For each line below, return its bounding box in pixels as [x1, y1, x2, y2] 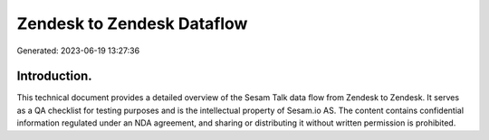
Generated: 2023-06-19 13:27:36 [16, 45, 140, 56]
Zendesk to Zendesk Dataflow [16, 14, 248, 33]
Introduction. [16, 69, 92, 84]
